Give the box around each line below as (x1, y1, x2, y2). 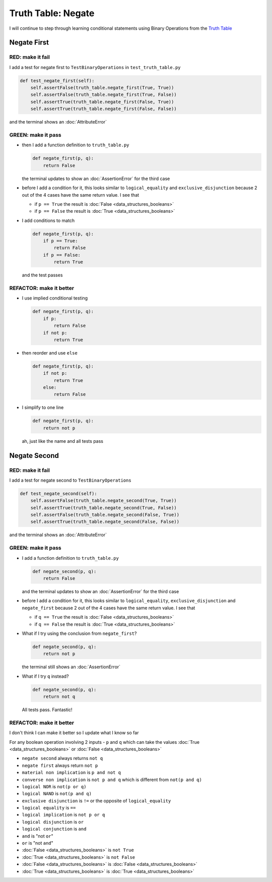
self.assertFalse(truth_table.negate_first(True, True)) (30, 85, 174, 91)
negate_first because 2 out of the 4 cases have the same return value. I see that (22, 605, 195, 611)
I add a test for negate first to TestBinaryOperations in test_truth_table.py (9, 64, 181, 70)
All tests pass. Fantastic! (22, 707, 73, 713)
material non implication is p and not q (22, 770, 121, 776)
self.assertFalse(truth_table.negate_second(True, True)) (30, 498, 177, 504)
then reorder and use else (22, 349, 78, 356)
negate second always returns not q (22, 755, 103, 761)
